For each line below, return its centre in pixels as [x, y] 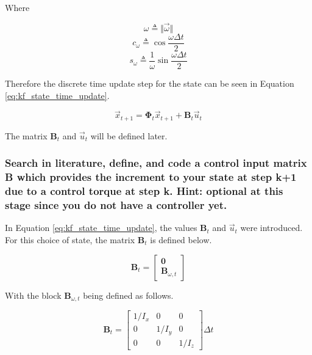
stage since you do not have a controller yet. [116, 205]
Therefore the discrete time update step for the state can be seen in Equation [150, 83]
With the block [33, 295]
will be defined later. [129, 135]
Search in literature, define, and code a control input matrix [156, 163]
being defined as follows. [128, 295]
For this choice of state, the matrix [70, 239]
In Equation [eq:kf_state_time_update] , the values [101, 228]
